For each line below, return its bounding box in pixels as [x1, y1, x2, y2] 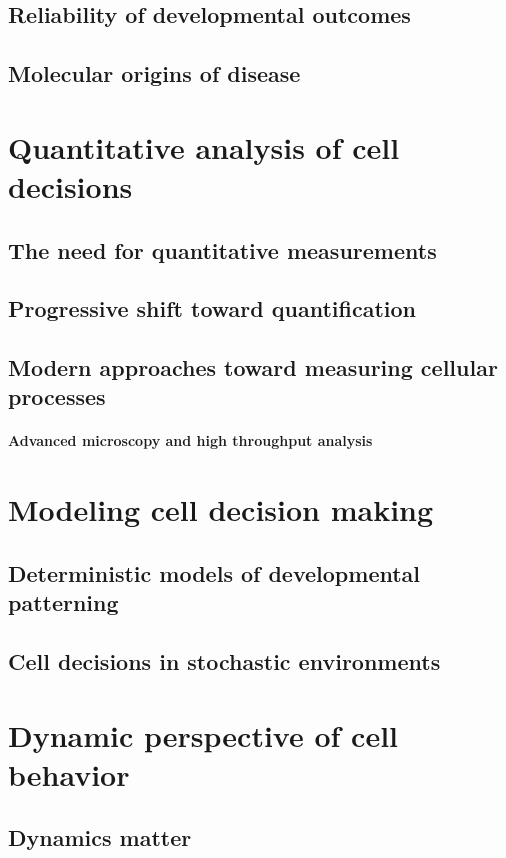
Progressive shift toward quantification [8, 293, 416, 324]
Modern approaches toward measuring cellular [8, 352, 498, 383]
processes [8, 381, 106, 412]
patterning [8, 587, 119, 618]
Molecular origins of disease [8, 58, 301, 89]
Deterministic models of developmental [8, 557, 421, 588]
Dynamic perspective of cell [8, 714, 399, 755]
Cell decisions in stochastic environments [8, 645, 441, 676]
